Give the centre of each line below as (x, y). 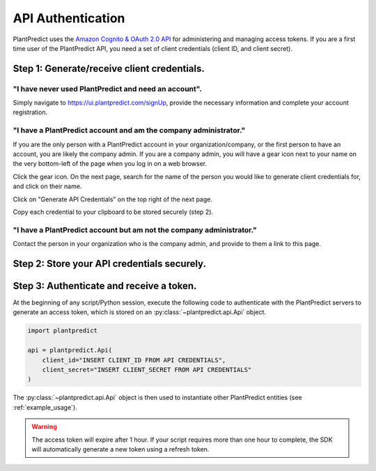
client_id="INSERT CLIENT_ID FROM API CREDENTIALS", (134, 360)
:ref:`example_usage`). (45, 407)
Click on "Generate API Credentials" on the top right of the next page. (112, 199)
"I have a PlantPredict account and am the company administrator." (129, 130)
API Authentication (69, 18)
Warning (44, 427)
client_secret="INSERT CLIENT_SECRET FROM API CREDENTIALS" (147, 370)
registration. (30, 112)
